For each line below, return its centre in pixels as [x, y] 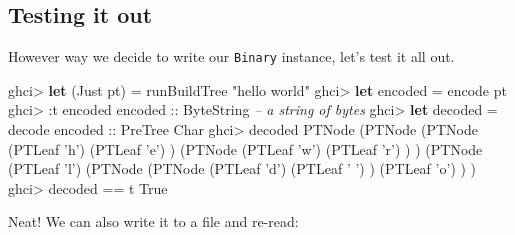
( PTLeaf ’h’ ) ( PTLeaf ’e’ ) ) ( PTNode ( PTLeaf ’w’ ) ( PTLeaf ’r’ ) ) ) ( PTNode [245, 148]
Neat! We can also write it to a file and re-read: [153, 221]
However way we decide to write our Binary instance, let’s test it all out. [231, 56]
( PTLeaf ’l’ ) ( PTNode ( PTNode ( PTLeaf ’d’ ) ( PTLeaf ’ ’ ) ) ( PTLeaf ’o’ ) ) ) [242, 168]
